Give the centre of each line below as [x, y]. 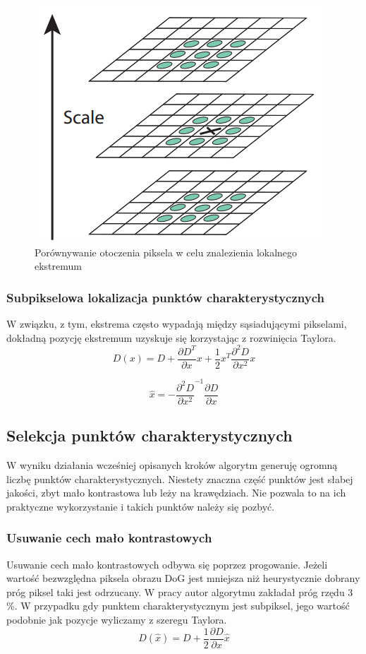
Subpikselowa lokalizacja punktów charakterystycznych [165, 297]
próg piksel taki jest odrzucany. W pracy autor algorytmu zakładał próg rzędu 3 [180, 591]
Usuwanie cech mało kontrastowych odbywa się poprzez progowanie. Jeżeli [167, 564]
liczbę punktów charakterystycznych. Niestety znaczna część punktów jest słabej [180, 478]
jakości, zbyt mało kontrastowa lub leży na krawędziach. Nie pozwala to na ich [176, 493]
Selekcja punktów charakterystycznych [150, 435]
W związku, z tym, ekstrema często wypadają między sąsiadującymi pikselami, [177, 323]
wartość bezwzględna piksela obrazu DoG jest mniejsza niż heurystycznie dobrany [183, 578]
